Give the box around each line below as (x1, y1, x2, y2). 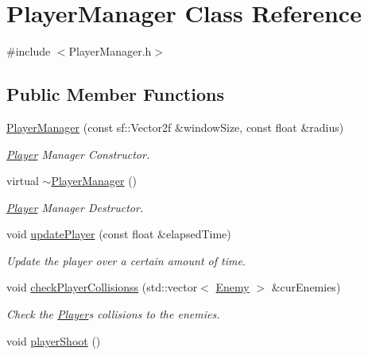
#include (6, 43, 51, 60)
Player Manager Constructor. (6, 145, 150, 162)
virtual (6, 172, 39, 189)
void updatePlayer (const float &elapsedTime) (6, 226, 231, 242)
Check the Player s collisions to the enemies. (6, 306, 220, 322)
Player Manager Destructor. (6, 199, 144, 215)
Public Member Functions (6, 82, 224, 106)
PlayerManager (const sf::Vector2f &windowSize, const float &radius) (6, 118, 344, 135)
